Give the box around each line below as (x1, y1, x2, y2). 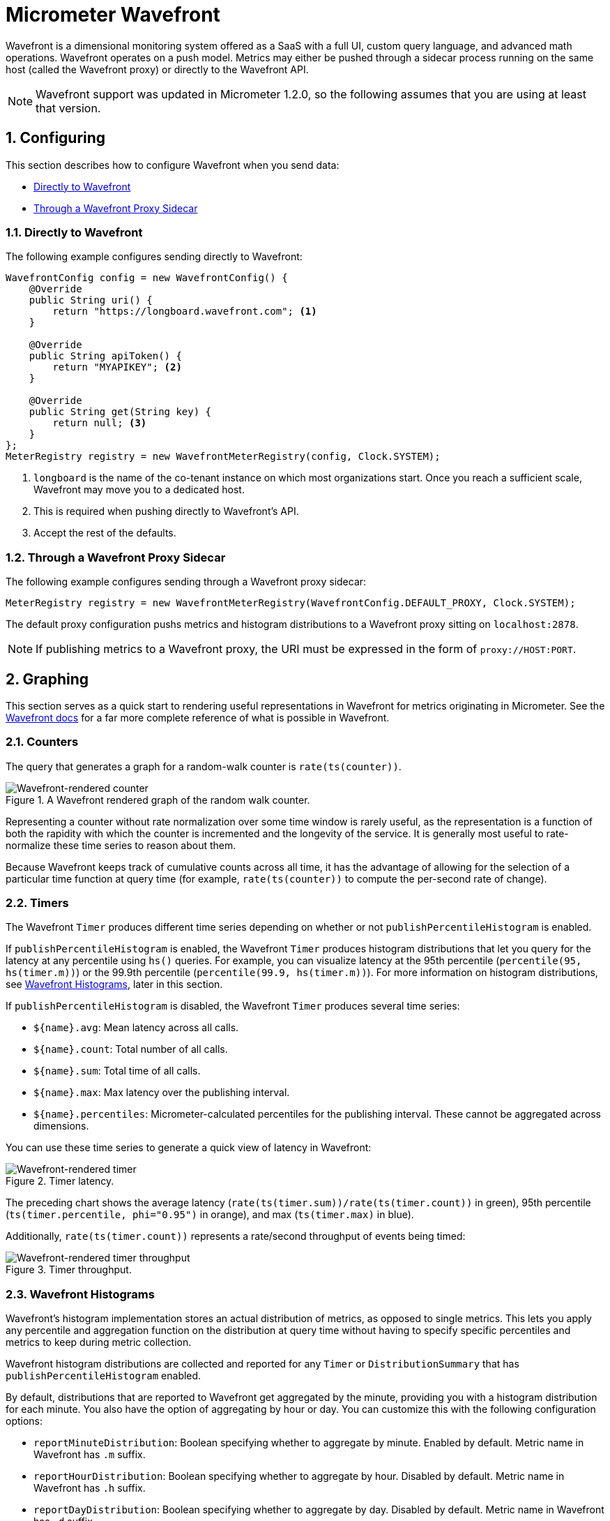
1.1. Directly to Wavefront (6, 225, 143, 239)
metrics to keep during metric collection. (6, 1336, 192, 1349)
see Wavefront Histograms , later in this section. (6, 978, 223, 991)
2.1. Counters (6, 735, 79, 749)
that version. (36, 100, 101, 115)
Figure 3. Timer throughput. (6, 1264, 132, 1276)
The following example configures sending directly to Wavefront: (6, 250, 303, 263)
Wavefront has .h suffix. (33, 1482, 146, 1494)
